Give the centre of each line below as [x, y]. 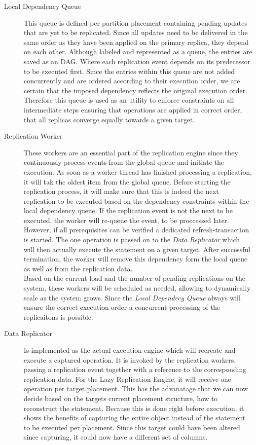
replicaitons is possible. [58, 316]
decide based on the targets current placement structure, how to [121, 398]
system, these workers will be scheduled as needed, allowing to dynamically [137, 288]
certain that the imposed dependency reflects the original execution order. [136, 90]
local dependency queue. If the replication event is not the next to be [128, 210]
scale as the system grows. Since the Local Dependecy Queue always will [132, 297]
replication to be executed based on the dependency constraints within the [136, 201]
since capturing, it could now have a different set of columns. [116, 437]
